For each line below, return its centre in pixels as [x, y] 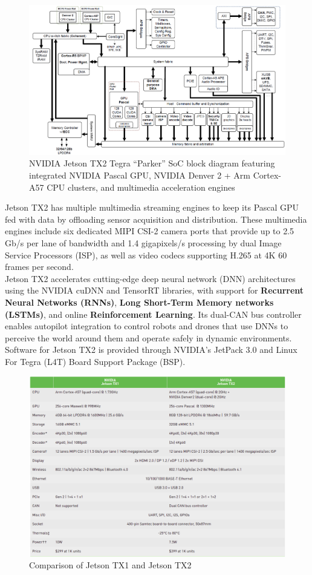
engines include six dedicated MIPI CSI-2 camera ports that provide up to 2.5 [150, 231]
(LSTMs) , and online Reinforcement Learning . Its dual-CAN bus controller [153, 314]
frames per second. [39, 267]
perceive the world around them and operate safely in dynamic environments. [148, 337]
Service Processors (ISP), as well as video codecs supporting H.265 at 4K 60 [146, 255]
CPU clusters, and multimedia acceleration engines [141, 187]
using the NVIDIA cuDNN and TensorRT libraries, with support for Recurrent [154, 290]
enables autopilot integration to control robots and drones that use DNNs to [147, 326]
